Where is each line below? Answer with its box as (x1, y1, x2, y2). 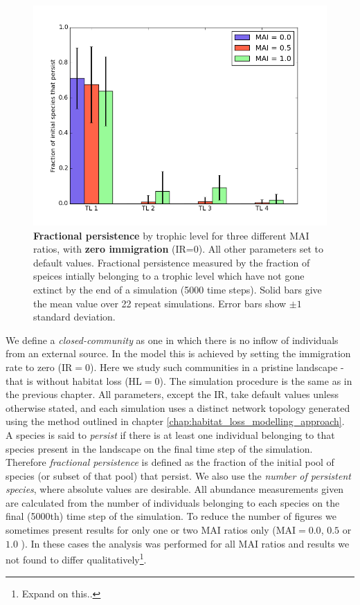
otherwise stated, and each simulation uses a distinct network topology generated (6, 400, 350, 415)
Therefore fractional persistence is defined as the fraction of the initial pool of (6, 455, 334, 469)
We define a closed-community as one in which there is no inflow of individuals (6, 332, 339, 347)
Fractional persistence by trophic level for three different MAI (33, 228, 309, 242)
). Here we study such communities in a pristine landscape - (89, 359, 344, 374)
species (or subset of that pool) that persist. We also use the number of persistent (6, 468, 351, 482)
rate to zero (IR (6, 359, 73, 374)
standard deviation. (33, 309, 116, 324)
